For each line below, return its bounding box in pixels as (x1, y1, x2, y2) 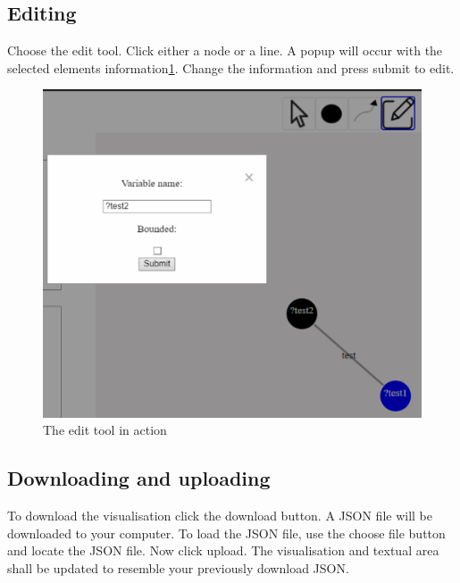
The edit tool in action (43, 421, 167, 439)
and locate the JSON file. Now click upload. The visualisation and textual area (7, 541, 439, 560)
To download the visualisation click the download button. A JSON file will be (7, 506, 432, 525)
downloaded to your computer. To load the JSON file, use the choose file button (7, 523, 446, 542)
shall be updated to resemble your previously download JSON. (7, 558, 349, 577)
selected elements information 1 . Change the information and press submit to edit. (7, 58, 455, 77)
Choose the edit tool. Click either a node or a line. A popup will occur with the (7, 41, 443, 60)
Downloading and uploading (7, 464, 271, 492)
